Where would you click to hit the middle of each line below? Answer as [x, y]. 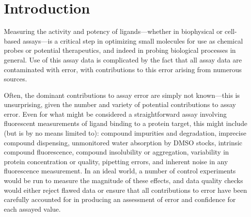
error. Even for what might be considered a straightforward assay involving [115, 114]
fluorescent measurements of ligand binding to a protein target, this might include [126, 123]
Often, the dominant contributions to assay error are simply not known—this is [122, 95]
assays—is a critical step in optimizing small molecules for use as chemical [133, 40]
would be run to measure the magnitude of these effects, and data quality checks [124, 180]
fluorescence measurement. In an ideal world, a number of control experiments [120, 171]
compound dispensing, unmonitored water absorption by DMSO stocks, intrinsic [123, 142]
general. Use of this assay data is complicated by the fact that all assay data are [123, 59]
